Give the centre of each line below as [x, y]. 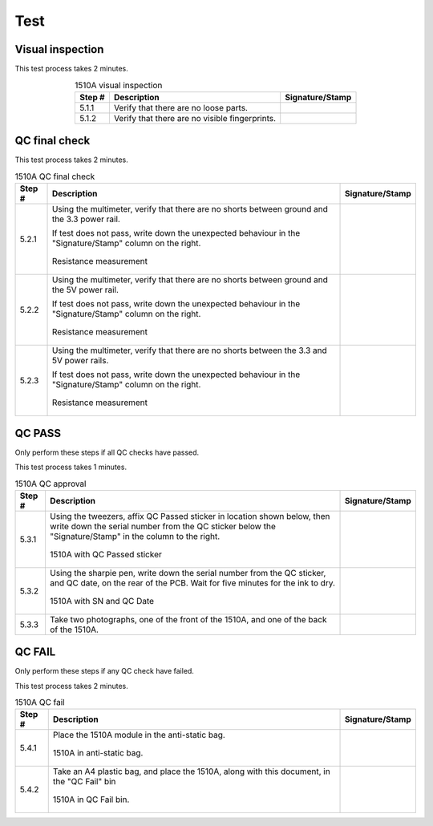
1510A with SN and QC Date [102, 601]
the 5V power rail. [85, 290]
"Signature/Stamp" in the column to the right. [135, 536]
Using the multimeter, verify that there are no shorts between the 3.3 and [190, 350]
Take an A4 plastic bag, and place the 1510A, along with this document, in [191, 771]
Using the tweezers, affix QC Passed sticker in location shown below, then [190, 516]
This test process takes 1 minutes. [71, 467]
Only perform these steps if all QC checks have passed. [107, 452]
